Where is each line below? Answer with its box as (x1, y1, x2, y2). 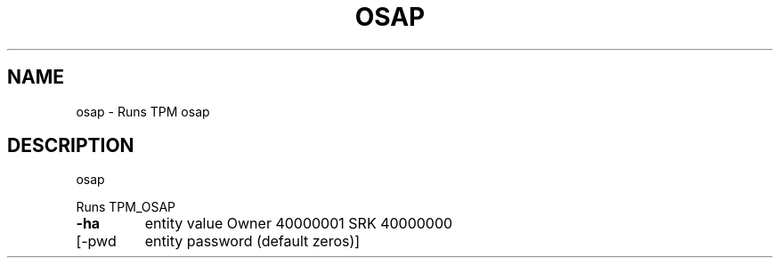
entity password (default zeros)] (144, 232, 361, 251)
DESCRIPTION (7, 134, 134, 157)
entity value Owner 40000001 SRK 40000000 (144, 214, 453, 233)
